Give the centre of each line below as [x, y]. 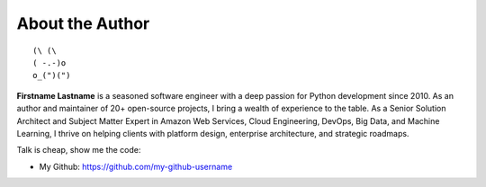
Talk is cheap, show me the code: [79, 150]
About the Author [83, 23]
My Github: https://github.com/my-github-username [136, 166]
